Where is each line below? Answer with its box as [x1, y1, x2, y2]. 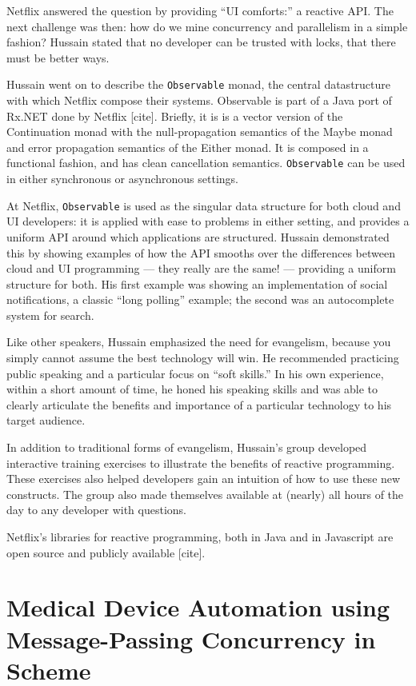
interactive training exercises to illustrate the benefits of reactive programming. [6, 454, 395, 471]
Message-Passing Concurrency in [6, 622, 376, 655]
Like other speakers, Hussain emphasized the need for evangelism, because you [6, 333, 391, 350]
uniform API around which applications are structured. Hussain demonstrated [6, 228, 390, 245]
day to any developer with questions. [6, 501, 186, 518]
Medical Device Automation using [6, 591, 390, 624]
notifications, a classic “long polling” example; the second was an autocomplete [6, 291, 394, 308]
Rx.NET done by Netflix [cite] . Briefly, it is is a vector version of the [6, 107, 343, 124]
